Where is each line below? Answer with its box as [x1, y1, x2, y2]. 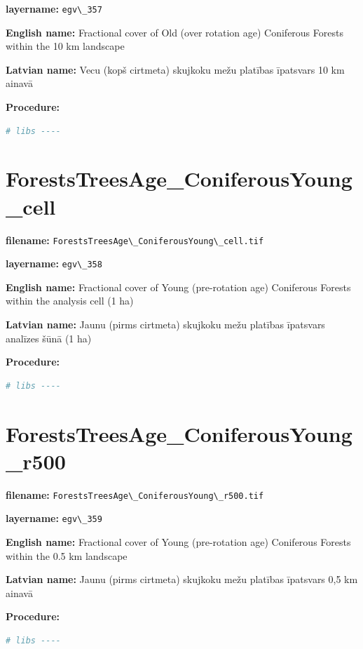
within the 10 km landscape [6, 39, 125, 53]
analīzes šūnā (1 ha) [6, 330, 92, 345]
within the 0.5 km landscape [6, 548, 128, 563]
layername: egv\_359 [6, 511, 102, 526]
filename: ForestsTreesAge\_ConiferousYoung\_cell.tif [6, 232, 264, 247]
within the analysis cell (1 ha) [6, 293, 134, 308]
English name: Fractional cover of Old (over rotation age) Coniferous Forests [6, 25, 343, 39]
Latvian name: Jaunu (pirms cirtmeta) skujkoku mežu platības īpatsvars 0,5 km [6, 572, 358, 587]
